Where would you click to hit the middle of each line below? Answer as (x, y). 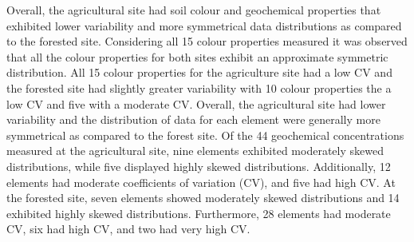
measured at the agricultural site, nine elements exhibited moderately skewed (195, 151)
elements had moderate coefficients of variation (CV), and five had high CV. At (201, 182)
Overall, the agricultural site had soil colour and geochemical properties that (194, 10)
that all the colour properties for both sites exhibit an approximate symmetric (197, 56)
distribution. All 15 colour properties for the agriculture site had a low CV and (199, 72)
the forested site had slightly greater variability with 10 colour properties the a (199, 87)
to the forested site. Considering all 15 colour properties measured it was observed (207, 41)
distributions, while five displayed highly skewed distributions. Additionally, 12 (199, 166)
